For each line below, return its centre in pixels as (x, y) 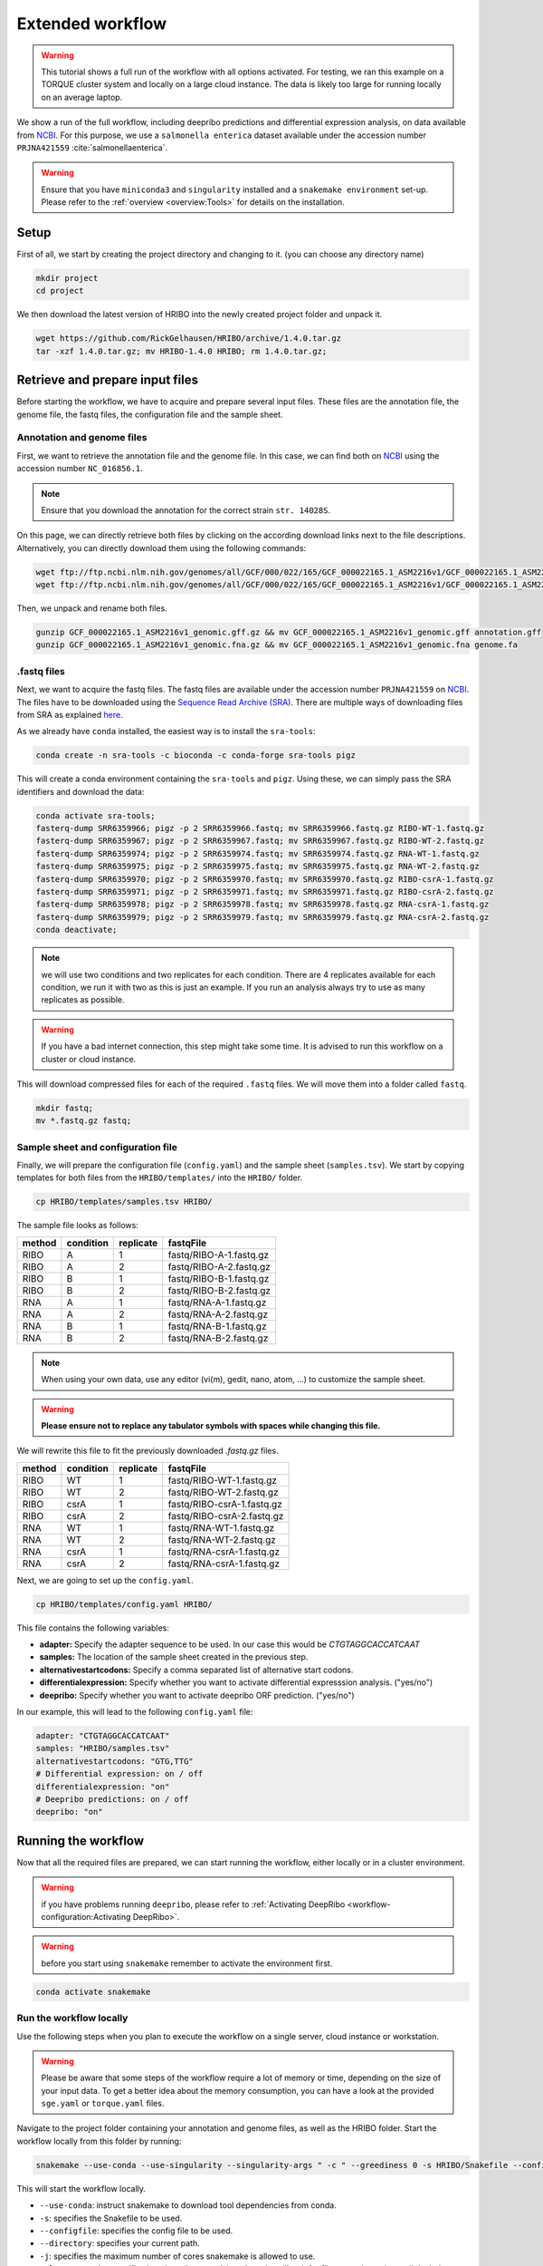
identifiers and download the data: (81, 791)
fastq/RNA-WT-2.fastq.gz (222, 1539)
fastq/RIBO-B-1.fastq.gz (219, 1278)
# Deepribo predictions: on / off (112, 1799)
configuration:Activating (86, 1917)
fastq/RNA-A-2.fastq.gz (218, 1314)
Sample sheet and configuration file (97, 1147)
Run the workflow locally (72, 2019)
